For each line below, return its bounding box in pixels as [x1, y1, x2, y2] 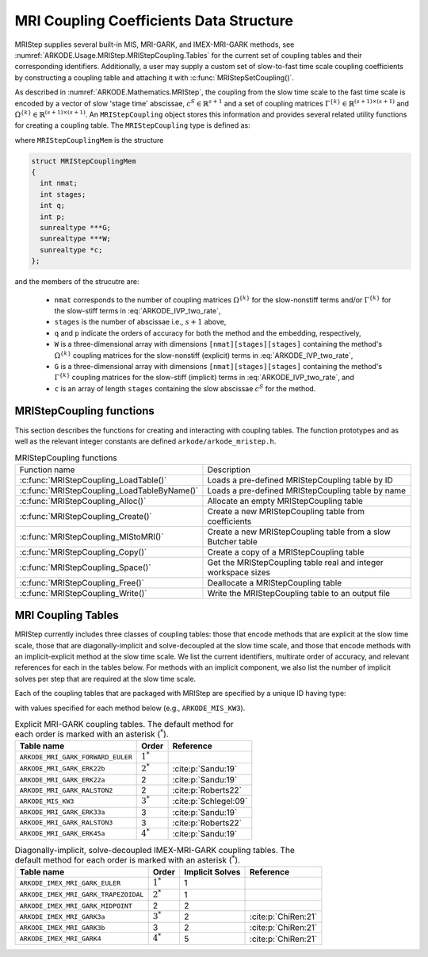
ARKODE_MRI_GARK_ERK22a [19, 775, 105, 784]
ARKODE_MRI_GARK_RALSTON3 [19, 818, 113, 827]
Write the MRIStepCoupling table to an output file [207, 587, 391, 598]
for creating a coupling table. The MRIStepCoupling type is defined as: [14, 121, 251, 130]
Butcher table [207, 536, 258, 547]
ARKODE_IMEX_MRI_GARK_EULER [19, 878, 121, 887]
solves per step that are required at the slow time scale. [14, 674, 197, 683]
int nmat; [40, 179, 78, 188]
